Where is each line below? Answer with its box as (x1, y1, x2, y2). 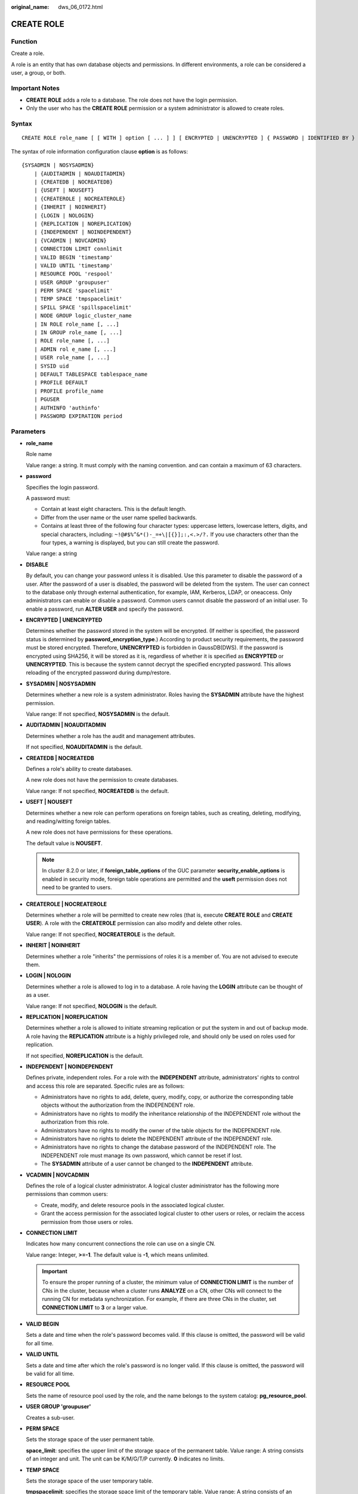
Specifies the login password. (26, 483, 99, 491)
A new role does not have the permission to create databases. (26, 776, 178, 783)
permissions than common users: (26, 1190, 109, 1198)
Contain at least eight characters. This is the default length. (41, 506, 187, 513)
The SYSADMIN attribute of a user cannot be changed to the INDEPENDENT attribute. (41, 1160, 254, 1168)
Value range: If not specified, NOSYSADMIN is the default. (26, 711, 170, 717)
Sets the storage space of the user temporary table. (26, 1477, 153, 1484)
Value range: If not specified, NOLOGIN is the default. (26, 1002, 158, 1009)
